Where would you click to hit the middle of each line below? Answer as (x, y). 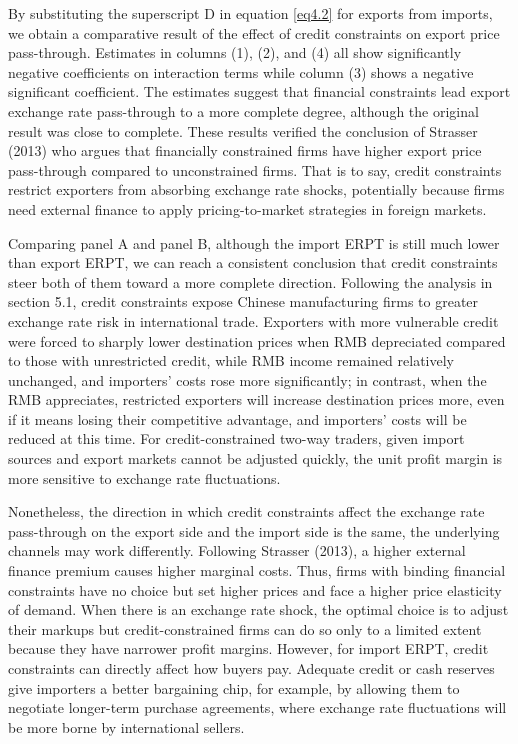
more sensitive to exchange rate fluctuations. (144, 477)
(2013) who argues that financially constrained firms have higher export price (245, 150)
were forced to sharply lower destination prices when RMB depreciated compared (257, 340)
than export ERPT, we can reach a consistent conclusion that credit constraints (253, 262)
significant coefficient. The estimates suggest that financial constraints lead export (259, 91)
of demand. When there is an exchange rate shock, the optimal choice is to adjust (258, 609)
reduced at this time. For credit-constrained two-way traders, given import (236, 438)
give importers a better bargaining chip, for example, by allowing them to (234, 687)
